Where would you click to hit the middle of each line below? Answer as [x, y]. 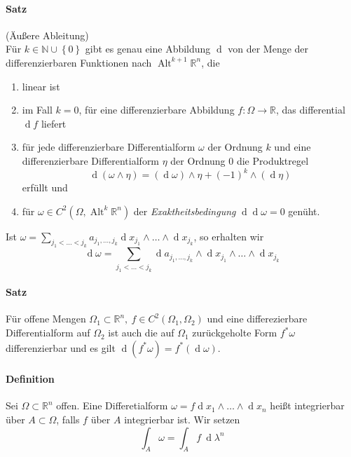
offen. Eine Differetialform [112, 405]
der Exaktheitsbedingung [185, 211]
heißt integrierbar [307, 405]
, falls [68, 420]
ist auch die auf [141, 333]
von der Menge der [268, 49]
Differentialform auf [48, 333]
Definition [30, 379]
